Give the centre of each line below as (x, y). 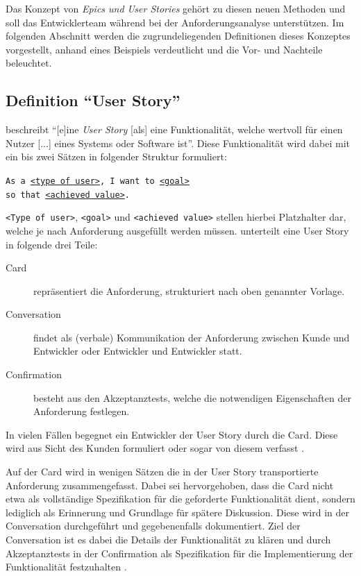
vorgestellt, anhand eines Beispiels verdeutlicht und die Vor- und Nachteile (164, 49)
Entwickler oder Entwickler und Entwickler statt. (138, 351)
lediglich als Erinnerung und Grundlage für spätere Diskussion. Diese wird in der (177, 512)
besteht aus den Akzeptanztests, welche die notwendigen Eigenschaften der (192, 397)
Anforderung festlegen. (82, 411)
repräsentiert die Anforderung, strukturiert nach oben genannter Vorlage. (189, 290)
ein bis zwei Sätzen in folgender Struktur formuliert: (116, 156)
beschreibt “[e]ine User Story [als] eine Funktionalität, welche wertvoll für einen (174, 129)
